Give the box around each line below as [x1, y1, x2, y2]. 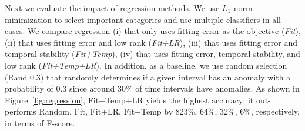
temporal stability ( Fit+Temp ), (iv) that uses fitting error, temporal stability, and [5, 48, 300, 60]
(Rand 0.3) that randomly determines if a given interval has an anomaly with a [5, 70, 291, 83]
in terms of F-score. [5, 116, 75, 129]
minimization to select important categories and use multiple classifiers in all [5, 13, 281, 25]
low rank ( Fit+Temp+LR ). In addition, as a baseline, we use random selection [5, 59, 287, 71]
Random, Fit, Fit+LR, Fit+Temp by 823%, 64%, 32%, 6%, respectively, [39, 105, 300, 117]
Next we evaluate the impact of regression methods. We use [5, 2, 220, 14]
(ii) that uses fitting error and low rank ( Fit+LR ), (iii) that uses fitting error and [5, 36, 297, 48]
